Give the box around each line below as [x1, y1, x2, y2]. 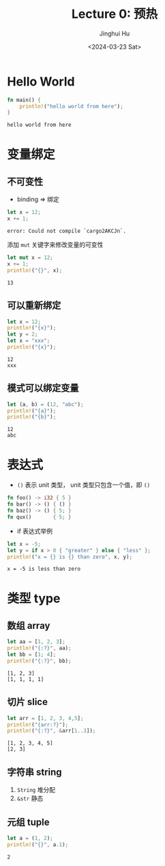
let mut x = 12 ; [7, 254, 53, 261]
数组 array [7, 619, 50, 631]
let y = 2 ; [7, 331, 38, 338]
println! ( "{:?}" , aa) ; [7, 645, 72, 652]
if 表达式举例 [16, 527, 53, 535]
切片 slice [7, 696, 48, 708]
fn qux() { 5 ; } [7, 513, 72, 521]
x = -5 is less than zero [7, 566, 80, 573]
